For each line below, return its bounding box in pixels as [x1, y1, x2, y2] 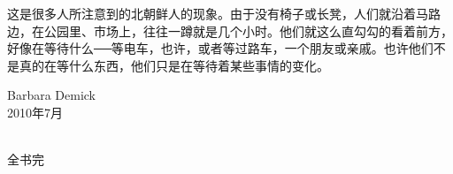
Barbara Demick [7, 86, 96, 104]
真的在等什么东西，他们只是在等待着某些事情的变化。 [19, 56, 329, 74]
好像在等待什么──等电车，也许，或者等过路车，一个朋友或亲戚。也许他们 [7, 39, 434, 57]
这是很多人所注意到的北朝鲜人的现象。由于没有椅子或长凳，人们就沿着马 [7, 4, 428, 22]
